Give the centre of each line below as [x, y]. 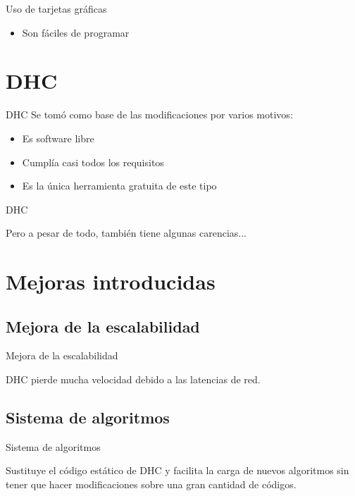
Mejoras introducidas [111, 281]
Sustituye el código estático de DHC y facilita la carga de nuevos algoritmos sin [177, 470]
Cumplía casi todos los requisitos [93, 162]
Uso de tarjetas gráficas [56, 8]
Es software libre [58, 138]
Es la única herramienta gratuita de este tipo [119, 186]
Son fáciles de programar [76, 32]
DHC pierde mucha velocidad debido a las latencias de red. [133, 379]
